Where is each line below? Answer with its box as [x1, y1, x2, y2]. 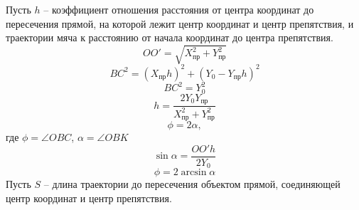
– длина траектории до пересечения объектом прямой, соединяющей [43, 177, 341, 191]
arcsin [181, 167, 207, 178]
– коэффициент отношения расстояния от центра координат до [43, 2, 314, 16]
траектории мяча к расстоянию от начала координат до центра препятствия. [6, 30, 333, 45]
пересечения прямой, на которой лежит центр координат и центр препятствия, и [6, 16, 354, 31]
